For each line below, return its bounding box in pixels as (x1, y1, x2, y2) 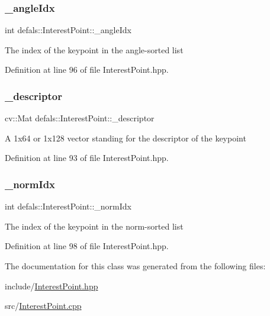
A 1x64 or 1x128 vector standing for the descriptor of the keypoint (5, 131, 246, 144)
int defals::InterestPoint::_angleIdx (5, 24, 131, 36)
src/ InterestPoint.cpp (5, 299, 82, 312)
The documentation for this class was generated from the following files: (5, 260, 266, 272)
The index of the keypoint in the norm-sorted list (5, 220, 184, 232)
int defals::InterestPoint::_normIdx (5, 200, 131, 212)
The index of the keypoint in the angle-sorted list (5, 43, 184, 56)
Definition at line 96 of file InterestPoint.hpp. (5, 63, 169, 76)
